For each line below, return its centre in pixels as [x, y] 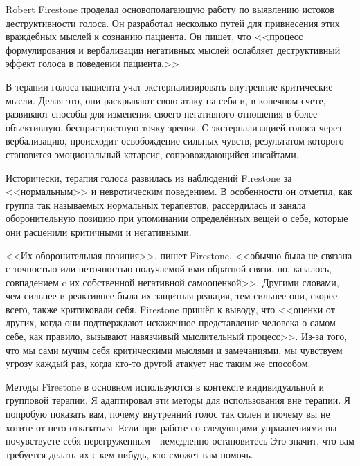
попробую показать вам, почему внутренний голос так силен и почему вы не [168, 414]
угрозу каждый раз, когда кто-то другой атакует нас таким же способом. [158, 363]
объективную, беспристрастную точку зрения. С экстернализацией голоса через [173, 127]
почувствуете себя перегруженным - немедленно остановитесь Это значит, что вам [180, 441]
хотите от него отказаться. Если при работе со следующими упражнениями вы [171, 427]
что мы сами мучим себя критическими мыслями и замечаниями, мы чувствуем [174, 349]
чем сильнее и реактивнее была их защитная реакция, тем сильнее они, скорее [172, 296]
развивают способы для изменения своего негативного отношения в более [162, 114]
